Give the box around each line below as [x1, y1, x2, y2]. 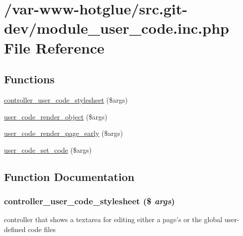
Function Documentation [4, 169, 135, 184]
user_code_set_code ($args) [4, 144, 92, 155]
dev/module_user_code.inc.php [4, 18, 229, 38]
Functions [4, 71, 55, 87]
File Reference [4, 37, 105, 58]
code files [28, 224, 56, 234]
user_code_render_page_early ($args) [4, 128, 123, 138]
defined [4, 224, 26, 234]
